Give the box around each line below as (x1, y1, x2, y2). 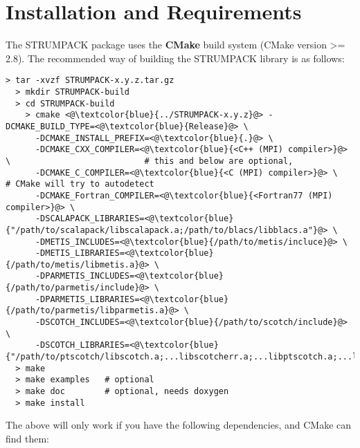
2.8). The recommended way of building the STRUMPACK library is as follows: (6, 50, 345, 65)
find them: (6, 431, 50, 445)
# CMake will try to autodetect (6, 179, 154, 189)
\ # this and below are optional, (6, 156, 294, 166)
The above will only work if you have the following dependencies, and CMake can (6, 418, 352, 432)
